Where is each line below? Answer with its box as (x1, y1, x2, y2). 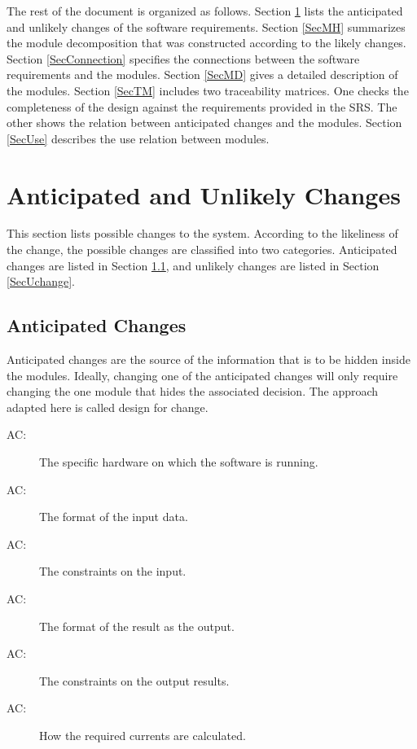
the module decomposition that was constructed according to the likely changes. (7, 34, 406, 51)
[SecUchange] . (7, 273, 76, 290)
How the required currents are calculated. (39, 726, 246, 743)
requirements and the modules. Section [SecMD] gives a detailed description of (7, 66, 398, 83)
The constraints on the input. (39, 563, 187, 580)
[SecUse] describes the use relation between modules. (7, 129, 270, 147)
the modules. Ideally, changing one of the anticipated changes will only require (7, 366, 398, 383)
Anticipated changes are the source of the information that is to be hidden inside (7, 351, 410, 368)
